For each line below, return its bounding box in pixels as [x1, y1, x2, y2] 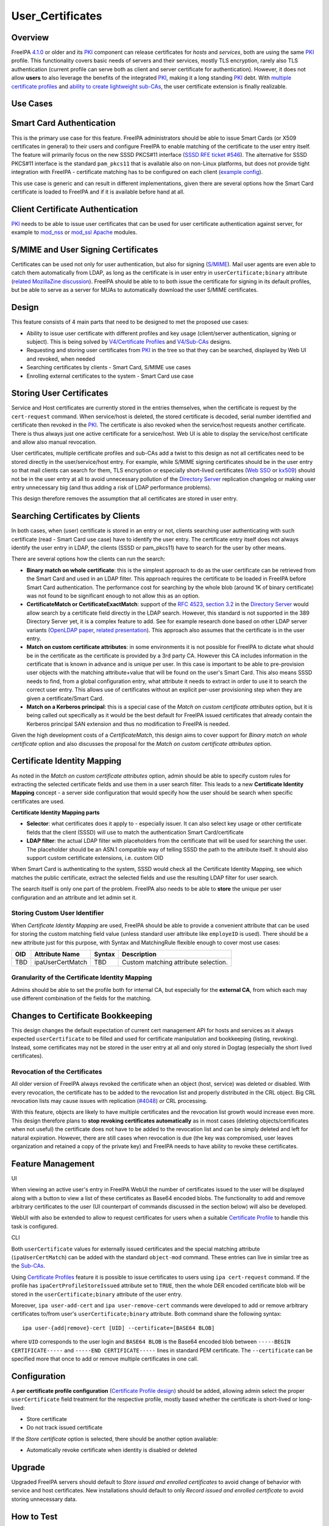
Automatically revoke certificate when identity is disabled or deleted [26, 1447, 197, 1454]
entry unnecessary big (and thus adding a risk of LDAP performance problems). [11, 483, 211, 491]
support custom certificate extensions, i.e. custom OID [26, 855, 164, 862]
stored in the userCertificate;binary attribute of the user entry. [11, 1290, 183, 1298]
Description [122, 950, 157, 958]
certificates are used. [11, 797, 65, 805]
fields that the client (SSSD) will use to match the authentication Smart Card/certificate [26, 828, 244, 836]
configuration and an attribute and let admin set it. [11, 894, 137, 901]
